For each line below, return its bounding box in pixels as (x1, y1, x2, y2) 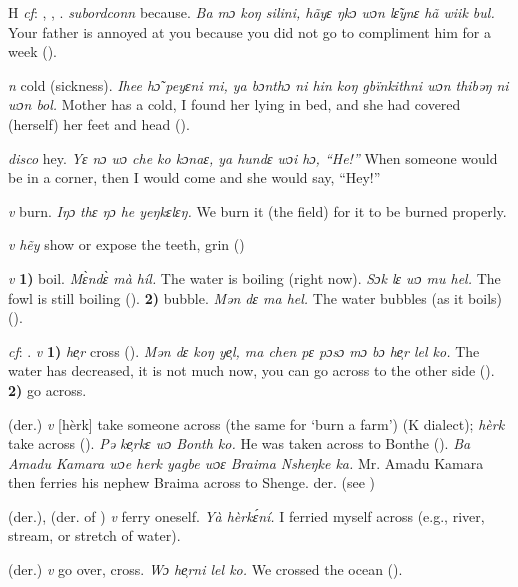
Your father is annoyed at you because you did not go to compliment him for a (8, 21, 491, 42)
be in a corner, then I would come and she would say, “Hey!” (8, 167, 381, 188)
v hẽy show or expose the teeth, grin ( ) (8, 234, 245, 255)
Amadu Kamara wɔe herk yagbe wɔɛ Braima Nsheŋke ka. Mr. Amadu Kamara (8, 452, 484, 473)
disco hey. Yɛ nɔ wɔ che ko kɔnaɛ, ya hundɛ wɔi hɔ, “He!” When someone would (8, 147, 498, 168)
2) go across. (8, 379, 87, 400)
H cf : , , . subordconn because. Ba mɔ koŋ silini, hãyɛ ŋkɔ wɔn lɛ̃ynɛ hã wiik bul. (8, 2, 495, 22)
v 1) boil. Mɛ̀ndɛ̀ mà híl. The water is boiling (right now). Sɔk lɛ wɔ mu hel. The (8, 267, 501, 288)
